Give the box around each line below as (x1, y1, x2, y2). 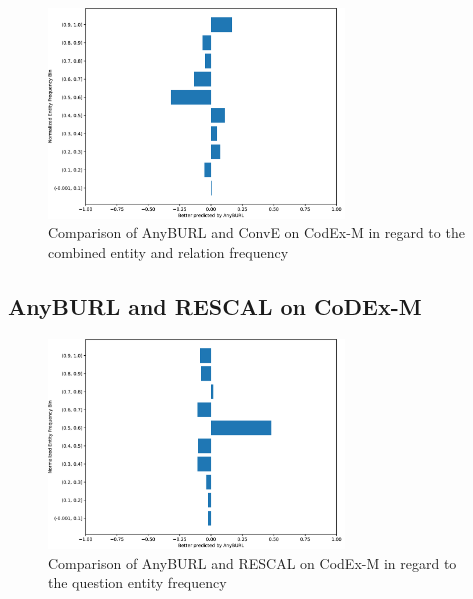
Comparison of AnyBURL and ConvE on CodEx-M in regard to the (48, 222, 465, 243)
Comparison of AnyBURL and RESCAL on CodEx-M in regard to (48, 552, 457, 573)
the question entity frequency (48, 572, 227, 593)
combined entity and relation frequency (48, 241, 289, 262)
